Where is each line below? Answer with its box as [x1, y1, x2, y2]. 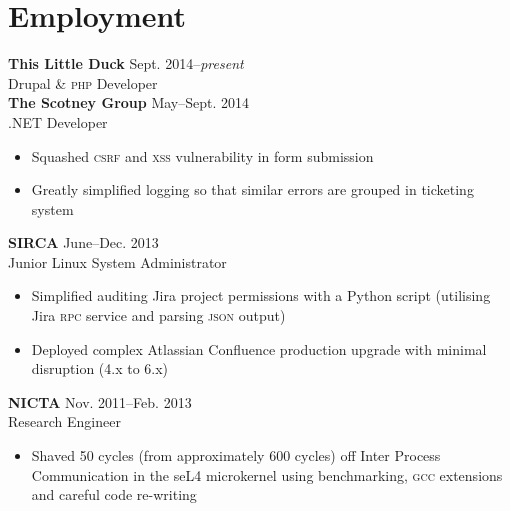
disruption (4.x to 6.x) [31, 358, 169, 379]
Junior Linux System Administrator [8, 251, 227, 272]
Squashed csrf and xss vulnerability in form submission [31, 145, 374, 166]
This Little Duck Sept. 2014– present [8, 53, 244, 74]
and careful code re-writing [31, 484, 197, 505]
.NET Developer [8, 111, 108, 132]
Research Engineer [8, 411, 121, 432]
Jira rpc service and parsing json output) [31, 305, 286, 326]
